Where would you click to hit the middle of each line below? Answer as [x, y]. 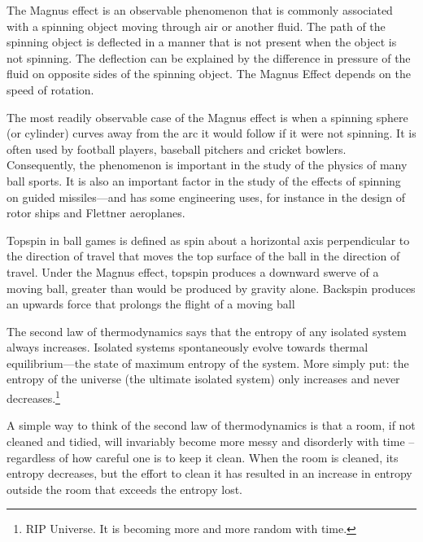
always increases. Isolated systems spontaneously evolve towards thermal [188, 347]
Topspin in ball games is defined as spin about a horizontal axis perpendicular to [208, 240]
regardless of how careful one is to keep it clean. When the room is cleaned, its [203, 457]
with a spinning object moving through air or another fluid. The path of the [196, 26]
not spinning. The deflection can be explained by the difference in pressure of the [209, 57]
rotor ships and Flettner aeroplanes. [96, 213]
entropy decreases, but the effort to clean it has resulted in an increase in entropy [209, 473]
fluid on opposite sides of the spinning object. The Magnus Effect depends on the [209, 74]
